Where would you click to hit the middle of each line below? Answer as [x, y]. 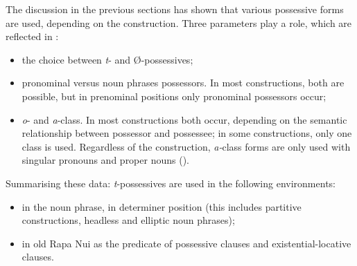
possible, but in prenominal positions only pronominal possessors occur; [174, 96]
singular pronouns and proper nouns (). [105, 160]
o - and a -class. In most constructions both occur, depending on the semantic [184, 119]
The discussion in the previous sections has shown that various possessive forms [175, 9]
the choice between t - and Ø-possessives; [107, 59]
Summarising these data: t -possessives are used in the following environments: [171, 183]
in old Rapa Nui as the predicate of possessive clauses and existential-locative [186, 243]
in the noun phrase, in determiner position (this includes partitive [162, 206]
